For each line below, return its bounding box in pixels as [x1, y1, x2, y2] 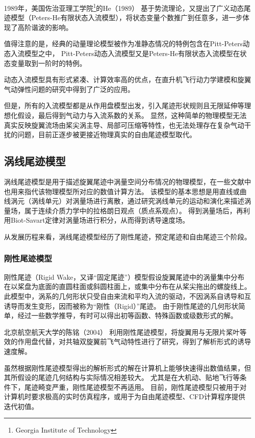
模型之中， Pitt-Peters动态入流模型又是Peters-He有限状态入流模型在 [24, 48, 240, 58]
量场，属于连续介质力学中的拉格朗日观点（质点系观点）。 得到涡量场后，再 [4, 205, 243, 215]
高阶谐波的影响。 [17, 22, 73, 32]
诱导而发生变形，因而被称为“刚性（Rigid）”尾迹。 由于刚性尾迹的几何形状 [4, 300, 238, 311]
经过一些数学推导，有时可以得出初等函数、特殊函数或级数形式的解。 [17, 310, 237, 321]
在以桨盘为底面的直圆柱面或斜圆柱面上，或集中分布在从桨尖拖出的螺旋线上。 [4, 281, 251, 292]
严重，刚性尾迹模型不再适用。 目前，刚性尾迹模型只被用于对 [51, 381, 247, 392]
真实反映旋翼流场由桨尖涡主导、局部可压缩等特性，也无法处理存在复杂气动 [4, 119, 244, 130]
